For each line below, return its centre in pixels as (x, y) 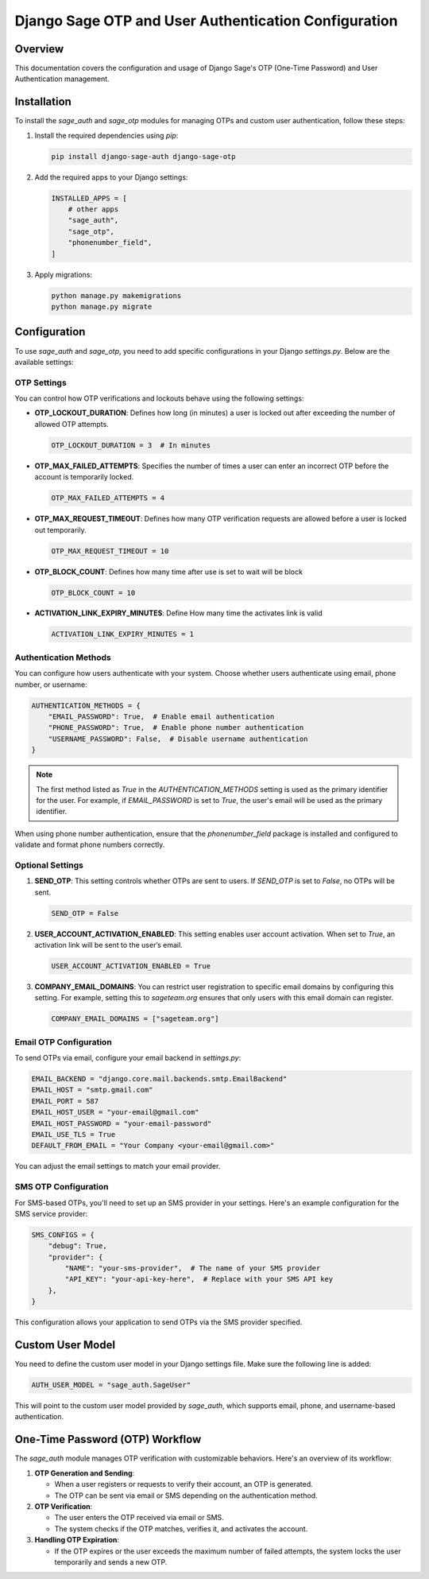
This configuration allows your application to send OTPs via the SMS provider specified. (158, 1322)
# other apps (93, 209)
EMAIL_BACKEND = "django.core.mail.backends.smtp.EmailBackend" (159, 1079)
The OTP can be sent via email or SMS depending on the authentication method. (186, 1496)
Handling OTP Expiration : (77, 1540)
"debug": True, (77, 1246)
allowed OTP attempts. (71, 424)
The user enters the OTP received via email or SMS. (139, 1518)
